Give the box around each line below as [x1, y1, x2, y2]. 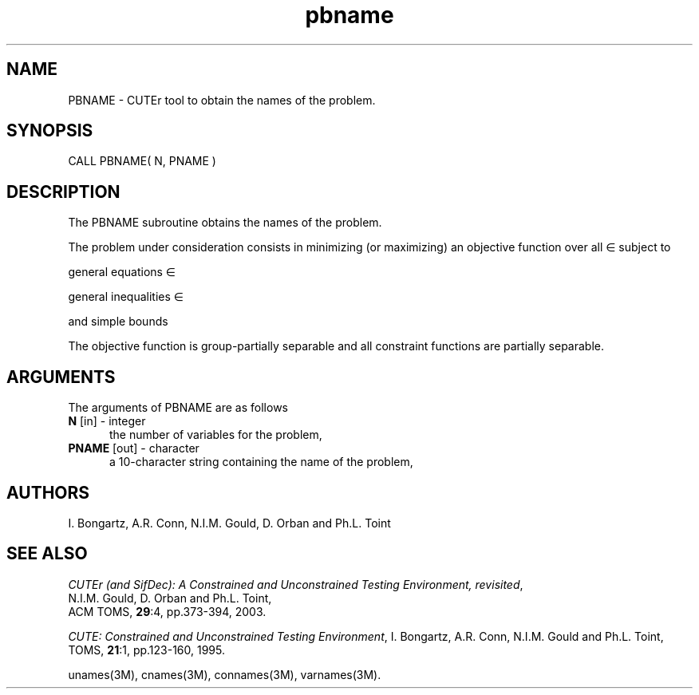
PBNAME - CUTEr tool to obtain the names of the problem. [68, 93, 376, 107]
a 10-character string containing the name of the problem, [109, 455, 413, 469]
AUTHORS [6, 482, 90, 503]
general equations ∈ [68, 265, 176, 279]
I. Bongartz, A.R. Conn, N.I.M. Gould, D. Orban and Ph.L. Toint [68, 515, 391, 530]
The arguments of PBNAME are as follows [68, 401, 288, 415]
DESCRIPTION [6, 181, 120, 202]
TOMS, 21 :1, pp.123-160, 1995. [68, 642, 226, 657]
